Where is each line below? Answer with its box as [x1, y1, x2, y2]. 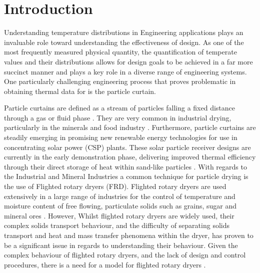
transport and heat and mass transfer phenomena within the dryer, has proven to [4, 230, 253, 240]
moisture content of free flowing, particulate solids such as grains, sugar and [4, 200, 237, 211]
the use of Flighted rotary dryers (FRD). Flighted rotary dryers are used [4, 181, 226, 191]
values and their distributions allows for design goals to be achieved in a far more [4, 56, 253, 66]
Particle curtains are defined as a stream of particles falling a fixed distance [4, 102, 235, 113]
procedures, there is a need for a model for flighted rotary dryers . [4, 259, 206, 269]
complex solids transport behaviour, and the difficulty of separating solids [4, 220, 229, 230]
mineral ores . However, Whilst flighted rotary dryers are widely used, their [4, 210, 234, 220]
